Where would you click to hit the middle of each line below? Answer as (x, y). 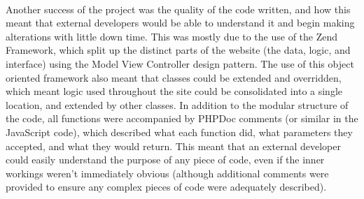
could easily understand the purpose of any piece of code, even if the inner (165, 160)
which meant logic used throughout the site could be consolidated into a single (174, 91)
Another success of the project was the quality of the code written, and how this (178, 9)
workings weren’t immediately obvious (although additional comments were (167, 173)
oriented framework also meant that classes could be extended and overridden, (174, 77)
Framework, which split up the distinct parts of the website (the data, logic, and (178, 50)
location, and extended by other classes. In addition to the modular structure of (177, 104)
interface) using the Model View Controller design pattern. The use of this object (180, 63)
